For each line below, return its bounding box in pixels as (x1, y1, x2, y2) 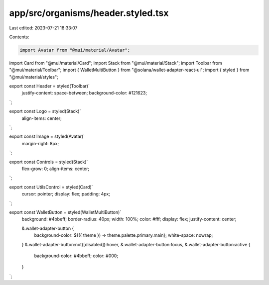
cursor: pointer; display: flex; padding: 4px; (21, 191, 111, 197)
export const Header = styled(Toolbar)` (9, 83, 90, 89)
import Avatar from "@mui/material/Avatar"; (19, 47, 131, 53)
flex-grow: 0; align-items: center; (21, 166, 90, 172)
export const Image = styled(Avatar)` (9, 133, 85, 139)
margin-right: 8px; (21, 140, 59, 146)
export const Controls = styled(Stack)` (9, 159, 88, 165)
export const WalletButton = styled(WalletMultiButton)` (9, 209, 122, 215)
